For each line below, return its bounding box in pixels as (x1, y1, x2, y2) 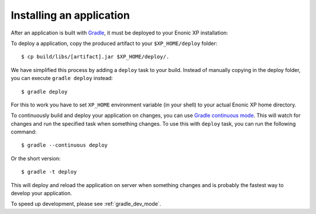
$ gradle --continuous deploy (21, 142, 108, 149)
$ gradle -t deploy (21, 168, 77, 175)
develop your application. (11, 190, 73, 197)
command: (11, 129, 37, 136)
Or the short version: (11, 155, 61, 162)
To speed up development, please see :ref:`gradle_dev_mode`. (11, 201, 162, 208)
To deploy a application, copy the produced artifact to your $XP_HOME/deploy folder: (11, 40, 218, 47)
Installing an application (11, 9, 130, 22)
